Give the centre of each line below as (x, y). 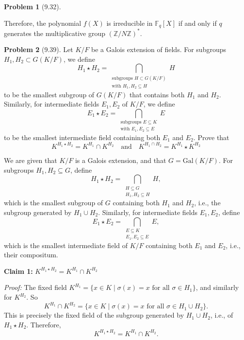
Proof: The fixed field (35, 287)
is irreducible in (130, 23)
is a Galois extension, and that (121, 160)
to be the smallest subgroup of (49, 94)
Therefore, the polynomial (43, 23)
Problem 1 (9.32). (33, 6)
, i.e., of (222, 315)
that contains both (157, 94)
